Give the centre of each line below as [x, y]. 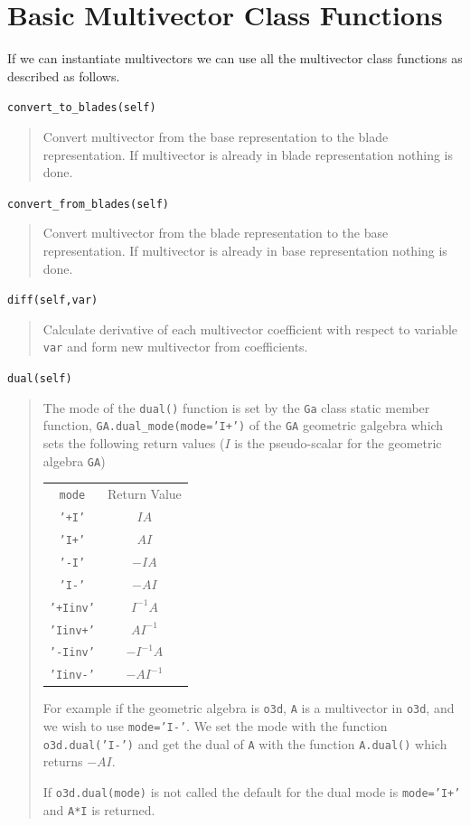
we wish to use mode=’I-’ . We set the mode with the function [215, 726]
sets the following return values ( [134, 443]
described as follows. [64, 75]
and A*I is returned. [99, 809]
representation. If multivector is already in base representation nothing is [245, 250]
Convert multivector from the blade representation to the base [216, 233]
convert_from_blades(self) [88, 204]
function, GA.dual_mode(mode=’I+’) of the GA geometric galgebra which [243, 425]
